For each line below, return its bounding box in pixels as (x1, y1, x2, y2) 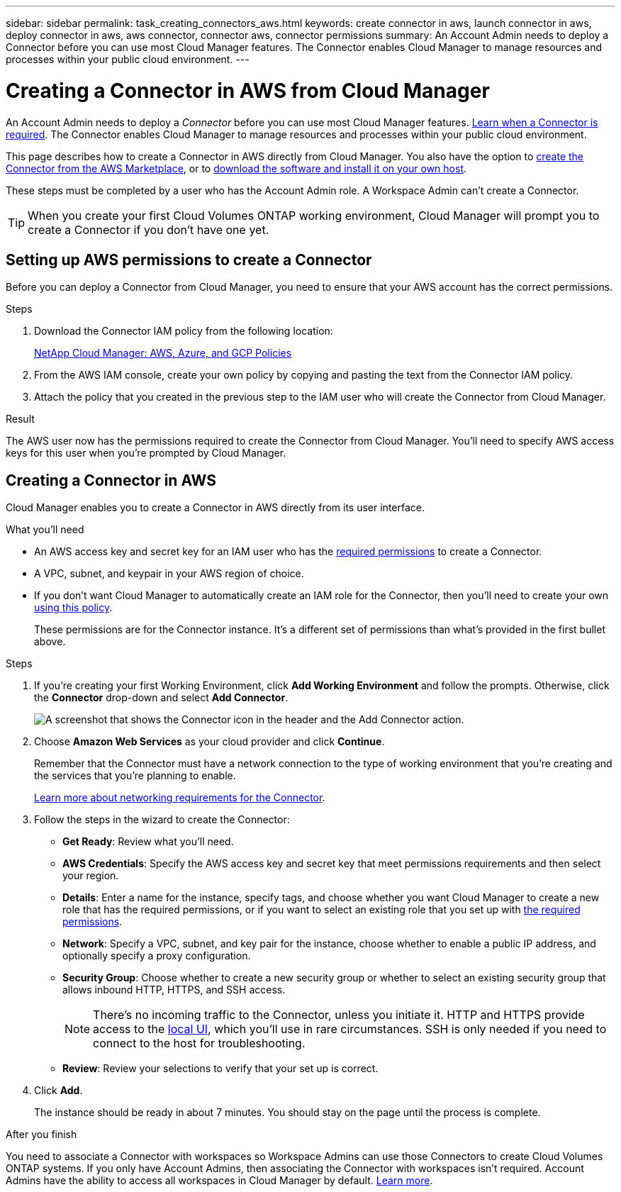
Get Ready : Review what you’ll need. (62, 835, 234, 848)
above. (34, 635, 66, 648)
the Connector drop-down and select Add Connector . (34, 691, 289, 704)
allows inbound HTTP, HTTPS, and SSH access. (62, 984, 286, 996)
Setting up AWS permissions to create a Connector (6, 250, 372, 269)
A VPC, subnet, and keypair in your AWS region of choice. (34, 567, 304, 580)
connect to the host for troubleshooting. (93, 1036, 306, 1051)
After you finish (6, 1128, 77, 1141)
